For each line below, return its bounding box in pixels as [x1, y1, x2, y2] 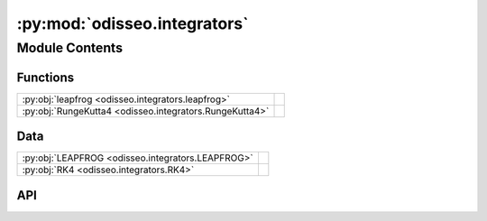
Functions [16, 69, 75, 85]
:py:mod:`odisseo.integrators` [16, 14, 249, 33]
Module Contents [16, 40, 124, 56]
